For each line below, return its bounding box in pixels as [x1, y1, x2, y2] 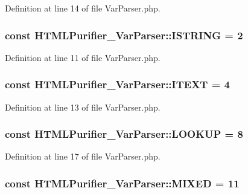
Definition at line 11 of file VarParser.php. [5, 51, 161, 63]
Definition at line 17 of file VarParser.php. [5, 150, 161, 163]
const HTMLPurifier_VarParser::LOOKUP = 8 [5, 126, 243, 141]
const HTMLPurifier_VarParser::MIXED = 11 [5, 175, 240, 190]
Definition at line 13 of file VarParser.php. [5, 100, 161, 113]
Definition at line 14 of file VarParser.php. [5, 2, 161, 14]
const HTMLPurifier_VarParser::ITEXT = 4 [5, 77, 231, 92]
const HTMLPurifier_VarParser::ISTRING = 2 [5, 27, 243, 42]
